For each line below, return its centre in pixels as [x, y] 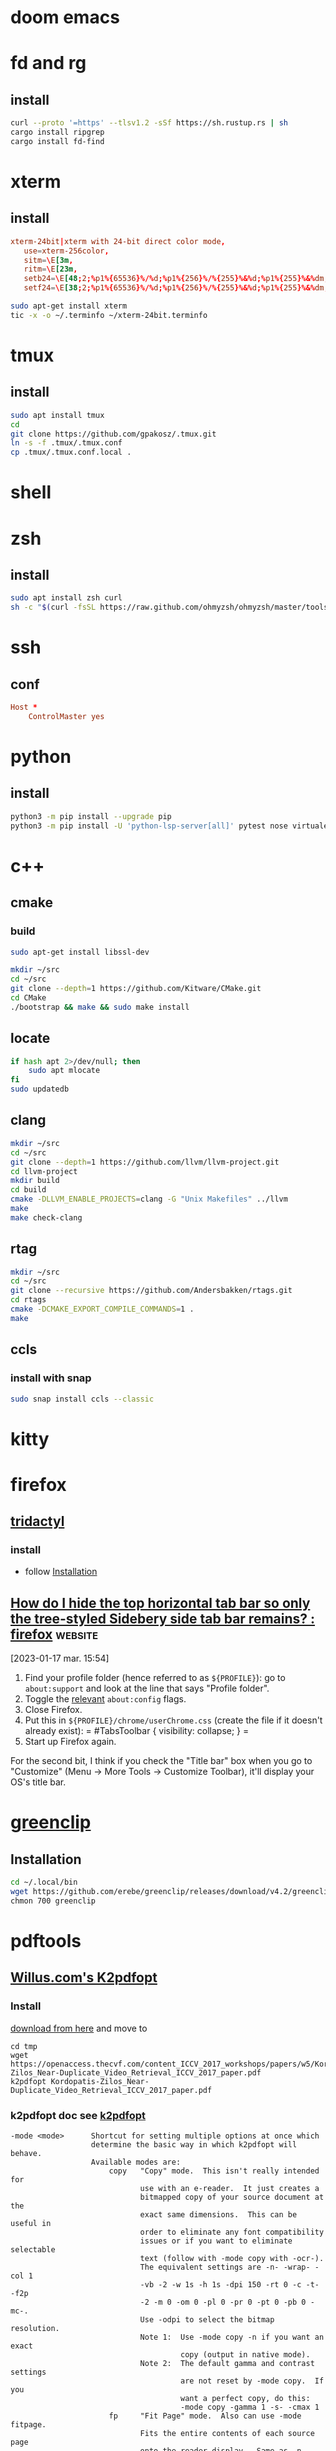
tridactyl [37, 1521]
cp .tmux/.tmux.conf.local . [71, 452]
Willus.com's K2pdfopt [84, 1977]
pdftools [46, 1941]
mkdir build [35, 1181]
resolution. [35, 2329]
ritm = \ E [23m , [50, 269]
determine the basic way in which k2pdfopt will [194, 2145]
